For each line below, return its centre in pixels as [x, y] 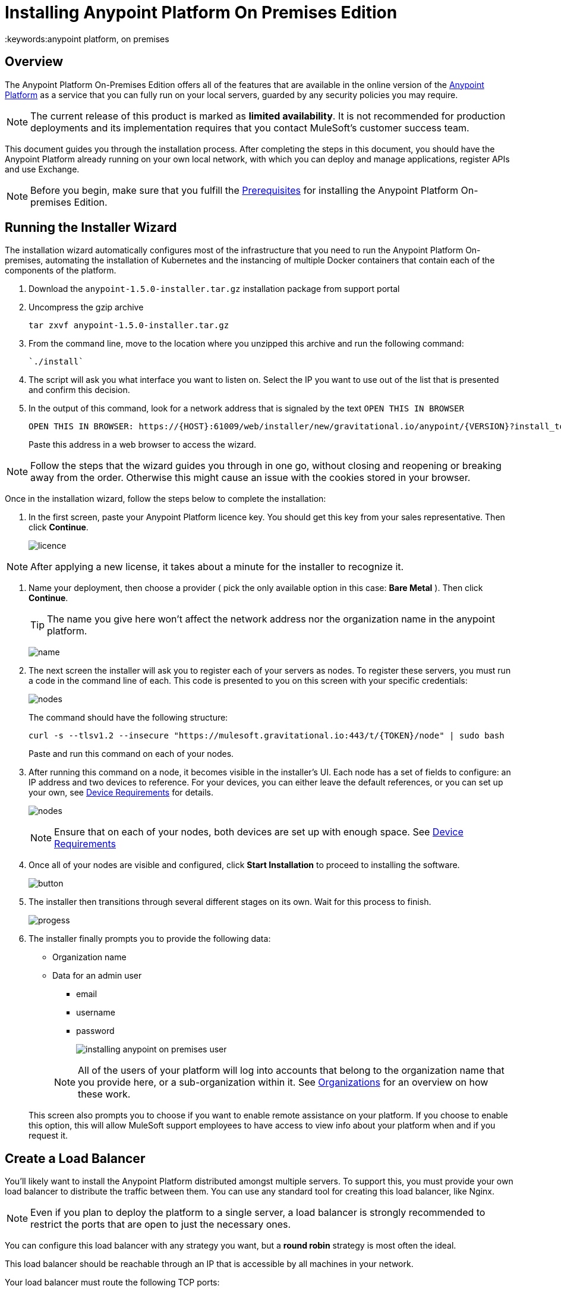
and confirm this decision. [79, 390]
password [95, 1031]
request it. [48, 1136]
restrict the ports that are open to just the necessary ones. [161, 1225]
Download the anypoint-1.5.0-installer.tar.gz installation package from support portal [214, 289]
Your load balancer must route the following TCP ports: [112, 1282]
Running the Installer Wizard [91, 228]
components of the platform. [61, 271]
